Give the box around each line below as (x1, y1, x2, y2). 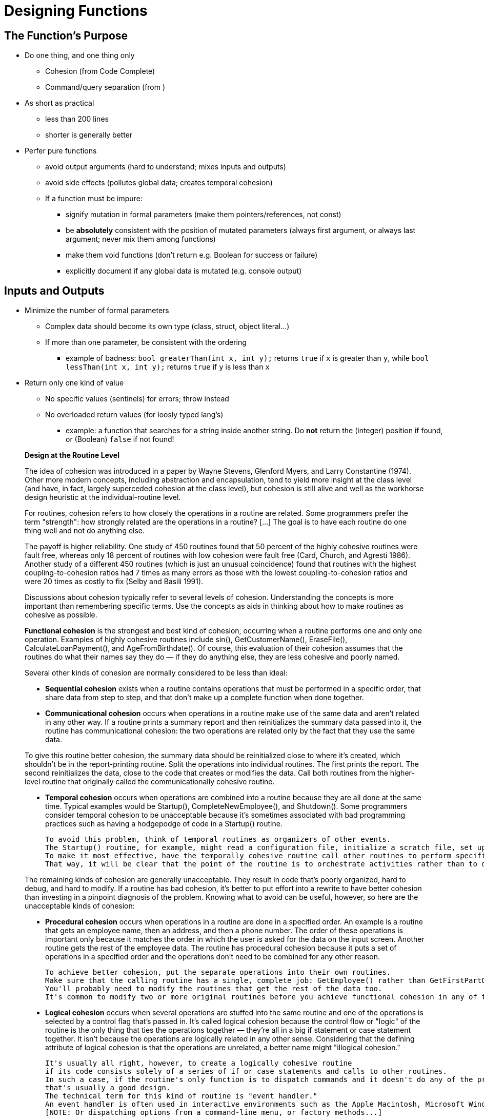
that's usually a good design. (45, 1084, 171, 1092)
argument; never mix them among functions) (66, 235, 216, 244)
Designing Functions (4, 2, 148, 20)
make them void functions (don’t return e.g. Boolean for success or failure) (66, 250, 318, 260)
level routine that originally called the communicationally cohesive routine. (25, 777, 275, 786)
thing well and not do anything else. (25, 526, 145, 535)
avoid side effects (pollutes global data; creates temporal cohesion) (45, 178, 273, 187)
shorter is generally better (45, 130, 133, 140)
